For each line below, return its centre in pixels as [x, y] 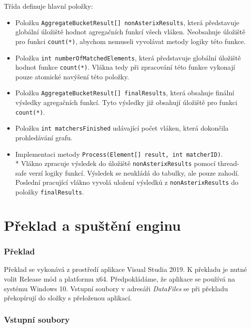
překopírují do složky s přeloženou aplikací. [68, 298]
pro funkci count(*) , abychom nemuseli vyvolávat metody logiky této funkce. [130, 41]
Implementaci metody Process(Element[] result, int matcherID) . [119, 154]
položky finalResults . [50, 192]
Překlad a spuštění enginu [93, 225]
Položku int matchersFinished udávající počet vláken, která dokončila [122, 128]
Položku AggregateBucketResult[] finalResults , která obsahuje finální [125, 93]
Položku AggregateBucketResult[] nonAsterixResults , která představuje [127, 22]
